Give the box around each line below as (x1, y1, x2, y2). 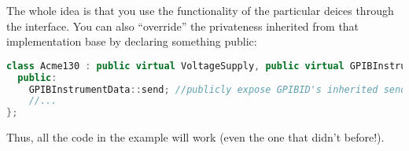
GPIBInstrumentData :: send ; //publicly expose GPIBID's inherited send (28, 83, 407, 95)
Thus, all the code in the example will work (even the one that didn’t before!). (6, 129, 385, 145)
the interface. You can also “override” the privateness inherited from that (6, 17, 359, 34)
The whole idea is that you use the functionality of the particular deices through (6, 2, 394, 18)
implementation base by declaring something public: (6, 33, 257, 50)
